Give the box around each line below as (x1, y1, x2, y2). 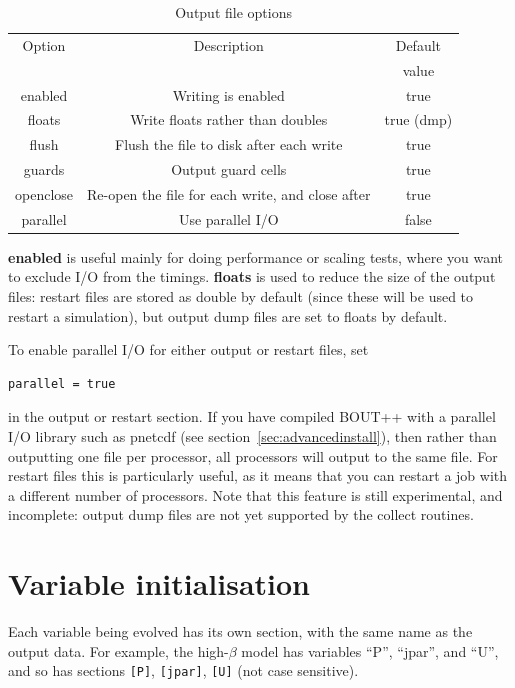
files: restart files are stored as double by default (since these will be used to (8, 286, 474, 307)
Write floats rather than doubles (130, 109, 328, 130)
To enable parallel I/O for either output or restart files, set (8, 339, 369, 360)
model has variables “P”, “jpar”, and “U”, (241, 640, 499, 661)
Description (193, 34, 264, 55)
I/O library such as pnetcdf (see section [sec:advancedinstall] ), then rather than (8, 426, 497, 446)
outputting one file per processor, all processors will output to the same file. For (8, 445, 498, 466)
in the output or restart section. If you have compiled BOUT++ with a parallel (8, 406, 496, 427)
